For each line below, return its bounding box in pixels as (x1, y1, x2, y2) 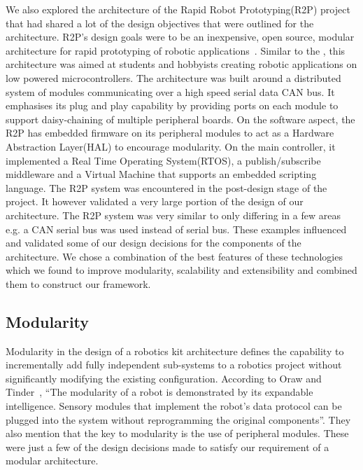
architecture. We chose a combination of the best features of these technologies (6, 249, 343, 263)
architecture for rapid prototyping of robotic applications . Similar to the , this (6, 43, 346, 57)
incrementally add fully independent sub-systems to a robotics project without (6, 357, 342, 372)
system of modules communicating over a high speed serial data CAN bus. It (6, 84, 335, 99)
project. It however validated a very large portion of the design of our (6, 194, 304, 209)
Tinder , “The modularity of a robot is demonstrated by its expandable (6, 385, 313, 399)
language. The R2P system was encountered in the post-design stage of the (6, 180, 327, 195)
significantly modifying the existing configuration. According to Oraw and (6, 371, 322, 385)
